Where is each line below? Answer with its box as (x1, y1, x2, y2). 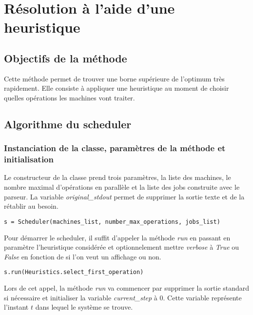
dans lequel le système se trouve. (35, 302, 133, 312)
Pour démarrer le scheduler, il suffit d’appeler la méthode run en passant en (4, 232, 231, 242)
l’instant (4, 302, 29, 312)
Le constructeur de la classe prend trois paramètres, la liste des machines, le (4, 172, 231, 182)
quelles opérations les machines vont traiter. (4, 92, 135, 102)
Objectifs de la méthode (4, 50, 127, 65)
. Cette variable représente (163, 292, 242, 302)
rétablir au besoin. (4, 201, 58, 211)
